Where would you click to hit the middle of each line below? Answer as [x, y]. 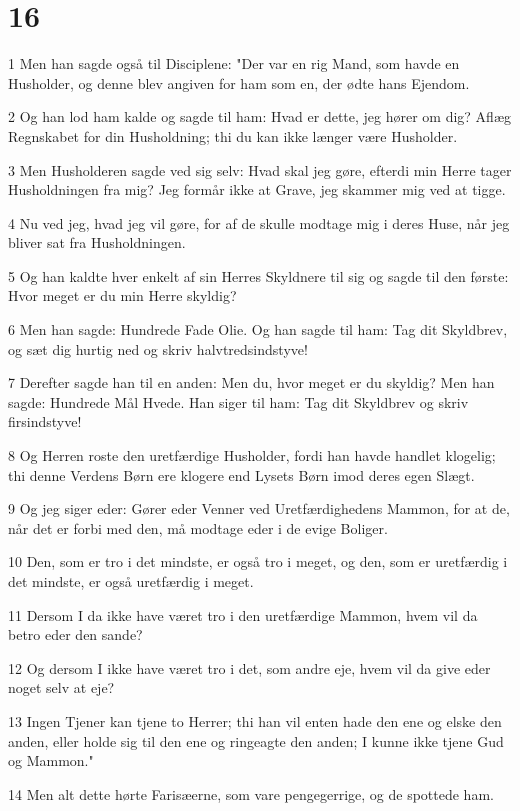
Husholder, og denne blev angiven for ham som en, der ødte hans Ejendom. [239, 82]
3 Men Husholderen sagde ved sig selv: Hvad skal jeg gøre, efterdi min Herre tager [260, 169]
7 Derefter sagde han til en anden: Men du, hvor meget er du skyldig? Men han [251, 382]
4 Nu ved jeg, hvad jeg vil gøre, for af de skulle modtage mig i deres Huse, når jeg [259, 222]
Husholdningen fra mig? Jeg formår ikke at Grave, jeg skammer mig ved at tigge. [257, 189]
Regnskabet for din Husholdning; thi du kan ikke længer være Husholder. [233, 135]
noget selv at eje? [61, 687]
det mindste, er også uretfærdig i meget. [131, 581]
